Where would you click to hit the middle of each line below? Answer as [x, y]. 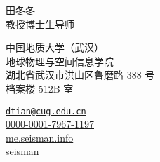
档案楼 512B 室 [40, 88]
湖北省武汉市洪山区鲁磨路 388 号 [80, 75]
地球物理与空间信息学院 [60, 61]
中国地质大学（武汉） [55, 47]
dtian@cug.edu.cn [46, 111]
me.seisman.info [40, 137]
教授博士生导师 [40, 23]
